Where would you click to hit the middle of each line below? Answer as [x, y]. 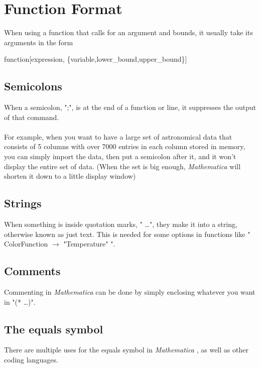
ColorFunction [26, 244]
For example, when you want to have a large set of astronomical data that [118, 136]
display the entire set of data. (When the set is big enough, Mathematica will [122, 166]
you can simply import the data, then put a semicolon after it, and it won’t [120, 156]
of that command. [32, 117]
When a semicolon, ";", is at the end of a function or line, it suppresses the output [130, 107]
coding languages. [31, 360]
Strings [23, 203]
